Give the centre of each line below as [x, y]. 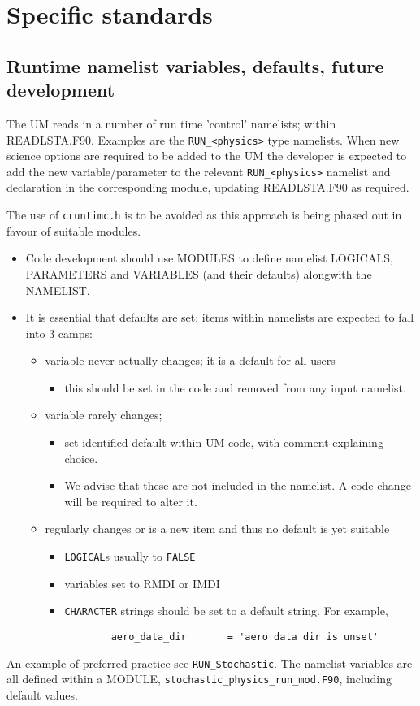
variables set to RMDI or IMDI [142, 583]
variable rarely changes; [104, 415]
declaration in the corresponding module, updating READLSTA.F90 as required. [208, 187]
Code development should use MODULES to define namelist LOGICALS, [209, 258]
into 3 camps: [59, 333]
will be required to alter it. [131, 501]
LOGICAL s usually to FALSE [130, 556]
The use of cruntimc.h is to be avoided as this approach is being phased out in [204, 215]
